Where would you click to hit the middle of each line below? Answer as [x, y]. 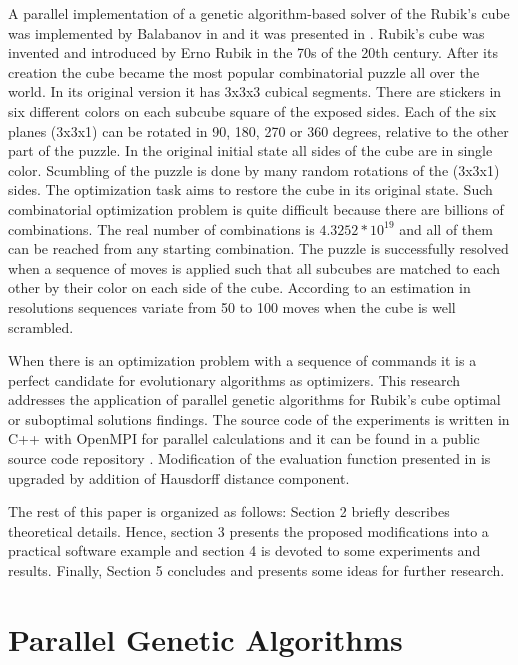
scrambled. [41, 326]
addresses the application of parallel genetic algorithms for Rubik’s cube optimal [254, 399]
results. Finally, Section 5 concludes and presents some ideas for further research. [256, 570]
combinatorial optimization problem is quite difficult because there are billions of [256, 208]
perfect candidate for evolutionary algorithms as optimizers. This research [234, 379]
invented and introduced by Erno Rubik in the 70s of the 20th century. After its [253, 52]
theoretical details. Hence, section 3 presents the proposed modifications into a [248, 530]
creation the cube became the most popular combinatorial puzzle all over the [244, 71]
